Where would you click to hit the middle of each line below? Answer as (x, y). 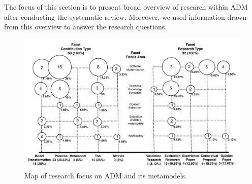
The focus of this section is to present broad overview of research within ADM (126, 7)
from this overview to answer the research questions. (86, 27)
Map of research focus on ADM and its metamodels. (106, 176)
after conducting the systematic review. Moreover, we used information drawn (125, 16)
